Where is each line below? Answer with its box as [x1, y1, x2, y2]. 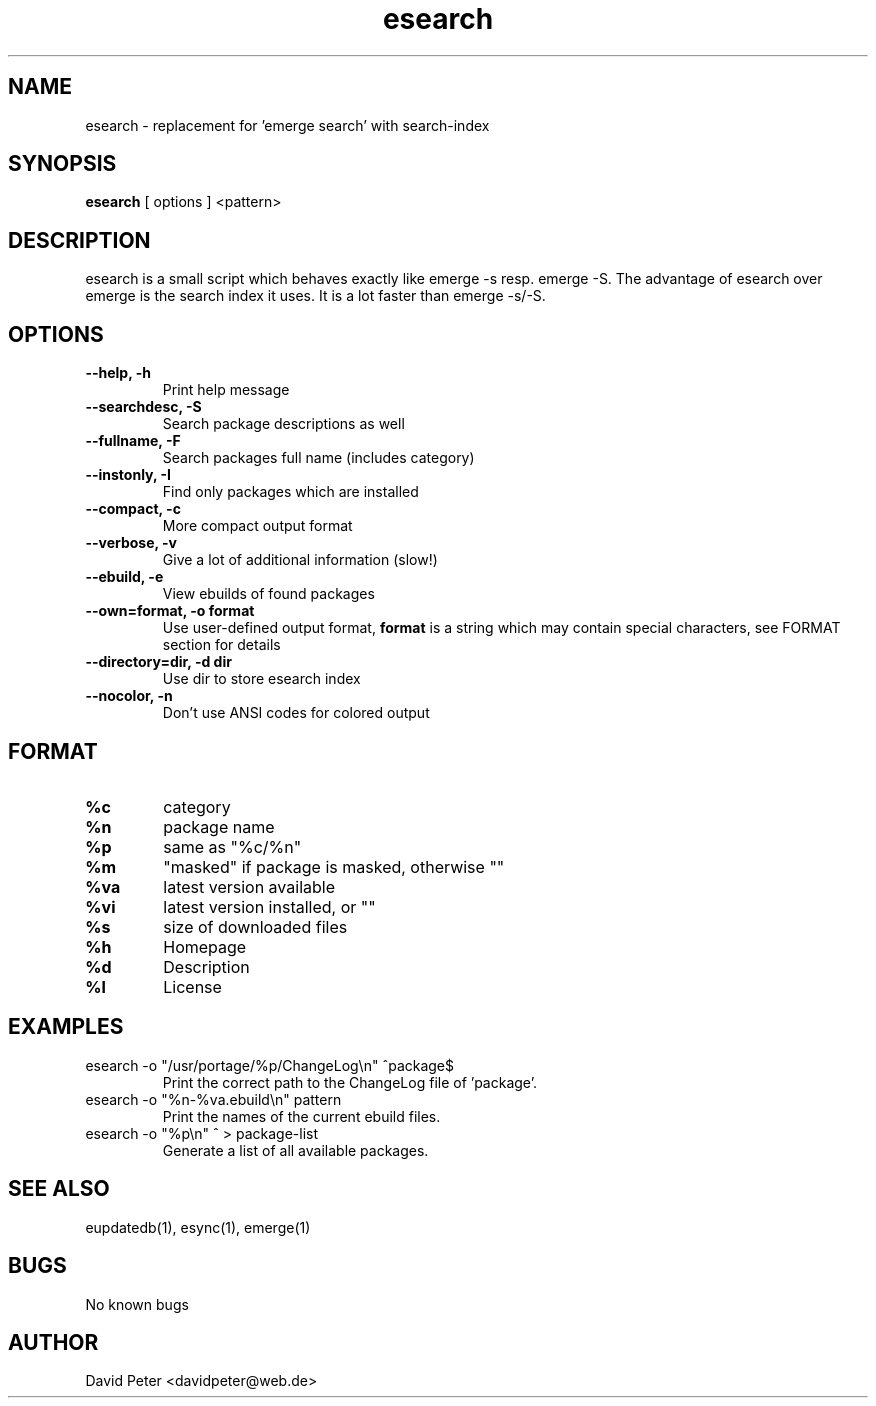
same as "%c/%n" [163, 836, 302, 857]
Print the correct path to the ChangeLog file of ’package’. [162, 1073, 537, 1091]
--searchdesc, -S [85, 398, 202, 416]
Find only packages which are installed [162, 483, 419, 501]
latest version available [163, 876, 335, 897]
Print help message [162, 381, 290, 399]
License [163, 976, 222, 997]
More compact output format [162, 517, 353, 535]
